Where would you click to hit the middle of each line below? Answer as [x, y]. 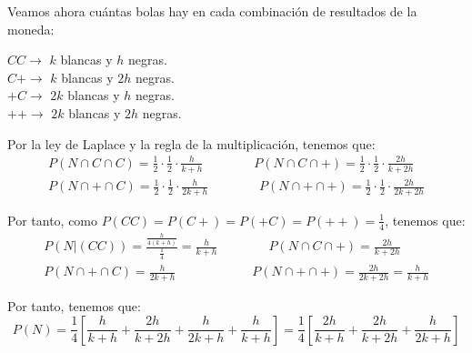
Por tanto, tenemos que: [74, 306]
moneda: [31, 29]
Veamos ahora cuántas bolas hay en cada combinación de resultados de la [212, 11]
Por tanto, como [53, 220]
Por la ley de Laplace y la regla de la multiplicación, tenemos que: [191, 143]
